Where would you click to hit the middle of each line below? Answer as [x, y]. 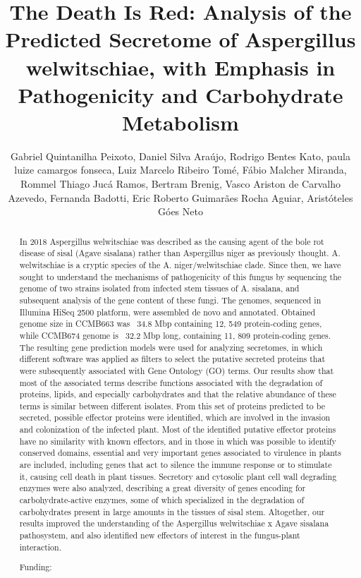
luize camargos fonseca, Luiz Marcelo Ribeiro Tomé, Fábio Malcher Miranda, [180, 170]
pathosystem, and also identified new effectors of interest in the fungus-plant [160, 535]
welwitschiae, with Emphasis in [180, 67]
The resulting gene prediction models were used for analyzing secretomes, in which [171, 347]
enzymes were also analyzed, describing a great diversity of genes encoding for [163, 488]
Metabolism [180, 122]
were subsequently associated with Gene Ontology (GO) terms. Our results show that [177, 370]
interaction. [40, 547]
